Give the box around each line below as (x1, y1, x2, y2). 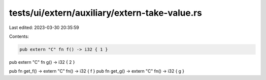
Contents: (9, 33, 29, 39)
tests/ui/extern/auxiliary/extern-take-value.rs (9, 7, 202, 18)
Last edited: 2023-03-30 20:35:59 (9, 25, 79, 30)
